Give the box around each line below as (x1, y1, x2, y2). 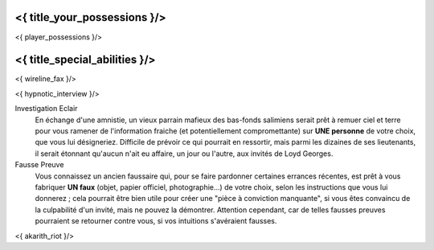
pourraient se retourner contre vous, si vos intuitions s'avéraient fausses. (35, 216, 277, 226)
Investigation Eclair (14, 104, 78, 113)
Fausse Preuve (14, 160, 64, 170)
